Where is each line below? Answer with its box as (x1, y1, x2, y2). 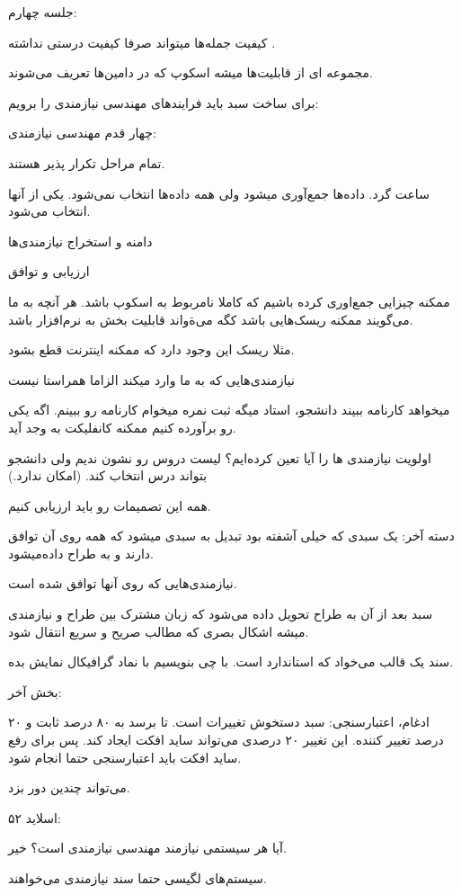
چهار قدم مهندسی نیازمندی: (8, 123, 156, 142)
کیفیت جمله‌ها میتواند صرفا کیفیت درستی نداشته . (8, 32, 276, 51)
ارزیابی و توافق (8, 262, 90, 281)
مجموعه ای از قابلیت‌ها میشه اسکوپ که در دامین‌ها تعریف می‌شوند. (8, 63, 373, 82)
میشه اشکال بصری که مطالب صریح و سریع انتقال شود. (8, 621, 309, 640)
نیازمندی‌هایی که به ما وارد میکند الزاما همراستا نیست (8, 370, 295, 389)
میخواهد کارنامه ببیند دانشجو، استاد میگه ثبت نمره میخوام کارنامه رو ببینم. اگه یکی (8, 400, 450, 419)
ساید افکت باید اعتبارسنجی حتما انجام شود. (8, 747, 242, 766)
